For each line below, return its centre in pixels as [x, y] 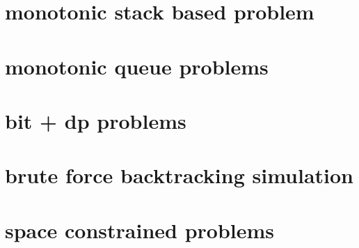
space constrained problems [140, 230]
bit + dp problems [96, 120]
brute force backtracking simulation [179, 175]
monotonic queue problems [137, 66]
